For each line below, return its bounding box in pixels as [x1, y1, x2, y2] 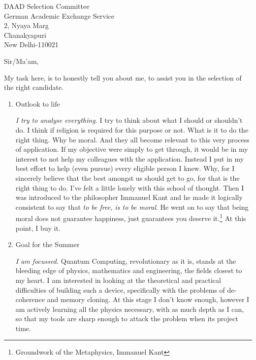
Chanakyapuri [4, 29, 47, 40]
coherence [15, 294, 45, 305]
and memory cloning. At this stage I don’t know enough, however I [47, 294, 250, 305]
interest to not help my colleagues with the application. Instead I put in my [15, 153, 244, 164]
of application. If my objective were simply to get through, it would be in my [15, 144, 248, 154]
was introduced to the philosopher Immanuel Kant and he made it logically [15, 192, 243, 202]
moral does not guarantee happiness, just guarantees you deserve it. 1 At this [15, 212, 246, 223]
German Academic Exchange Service [4, 10, 114, 21]
